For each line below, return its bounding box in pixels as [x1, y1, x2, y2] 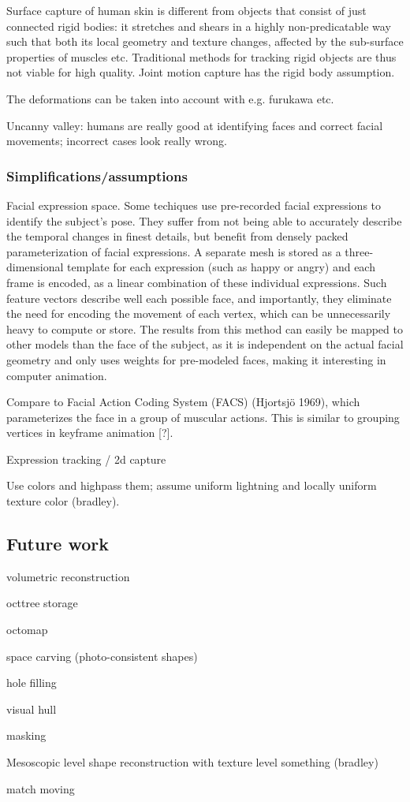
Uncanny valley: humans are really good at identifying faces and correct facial [6, 117, 383, 133]
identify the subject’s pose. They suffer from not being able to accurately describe [6, 212, 402, 229]
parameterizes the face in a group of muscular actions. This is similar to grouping [6, 408, 400, 425]
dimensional [6, 259, 64, 275]
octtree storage [6, 595, 78, 611]
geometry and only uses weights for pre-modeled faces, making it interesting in [6, 351, 386, 367]
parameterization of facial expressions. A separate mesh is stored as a [6, 243, 341, 259]
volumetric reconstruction [6, 568, 130, 584]
